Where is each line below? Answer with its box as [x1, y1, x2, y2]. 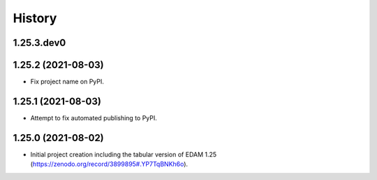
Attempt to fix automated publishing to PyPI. [30, 113, 157, 122]
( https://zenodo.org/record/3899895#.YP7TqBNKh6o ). [30, 160, 188, 168]
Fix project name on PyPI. [30, 77, 105, 86]
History [13, 10, 57, 26]
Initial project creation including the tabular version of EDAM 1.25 [30, 150, 217, 158]
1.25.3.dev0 [13, 37, 66, 49]
